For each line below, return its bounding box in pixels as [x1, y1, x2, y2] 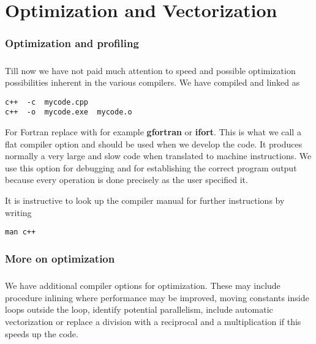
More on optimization [5, 250, 115, 266]
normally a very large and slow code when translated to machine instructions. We [5, 149, 312, 162]
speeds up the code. [5, 327, 78, 340]
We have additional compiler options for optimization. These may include [5, 279, 280, 292]
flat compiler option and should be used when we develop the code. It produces [5, 137, 303, 150]
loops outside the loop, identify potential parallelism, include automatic [5, 303, 273, 316]
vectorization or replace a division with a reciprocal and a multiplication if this [5, 315, 301, 327]
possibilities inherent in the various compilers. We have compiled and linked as [5, 76, 300, 89]
